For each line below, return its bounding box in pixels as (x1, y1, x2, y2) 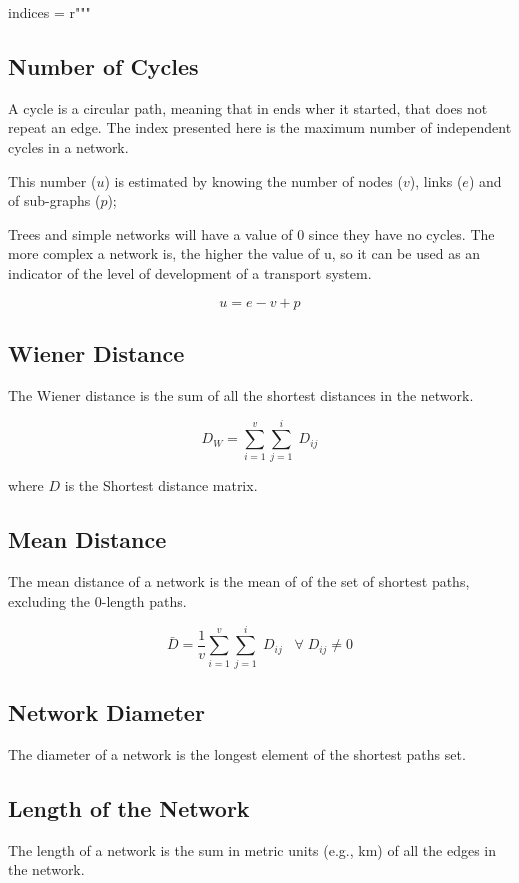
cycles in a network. (8, 136, 129, 157)
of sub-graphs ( (8, 190, 101, 211)
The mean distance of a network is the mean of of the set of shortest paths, (8, 571, 470, 592)
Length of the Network (8, 792, 250, 823)
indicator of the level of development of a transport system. (8, 262, 372, 283)
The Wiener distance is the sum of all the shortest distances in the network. (8, 384, 474, 405)
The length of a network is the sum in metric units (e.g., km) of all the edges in (8, 839, 497, 860)
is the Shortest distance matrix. (64, 475, 258, 496)
